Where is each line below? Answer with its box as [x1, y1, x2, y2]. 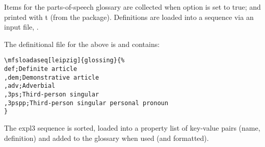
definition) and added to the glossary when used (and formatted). [4, 132, 209, 143]
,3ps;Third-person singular [4, 91, 99, 98]
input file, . [4, 21, 39, 32]
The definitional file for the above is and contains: [4, 38, 160, 49]
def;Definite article [4, 65, 77, 73]
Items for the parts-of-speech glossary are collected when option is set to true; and [4, 2, 261, 12]
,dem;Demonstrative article [4, 73, 99, 81]
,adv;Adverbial [4, 82, 56, 90]
